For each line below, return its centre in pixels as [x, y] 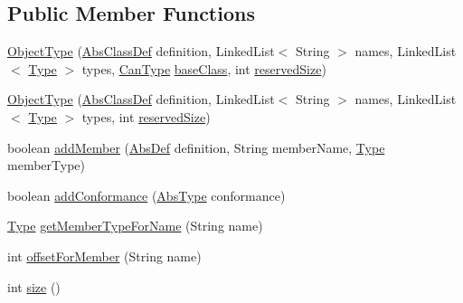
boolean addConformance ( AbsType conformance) [146, 195]
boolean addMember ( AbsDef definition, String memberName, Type [196, 147]
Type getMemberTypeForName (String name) [135, 226]
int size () [34, 286]
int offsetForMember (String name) [104, 256]
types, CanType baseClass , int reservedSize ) [204, 68]
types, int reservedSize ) [146, 116]
